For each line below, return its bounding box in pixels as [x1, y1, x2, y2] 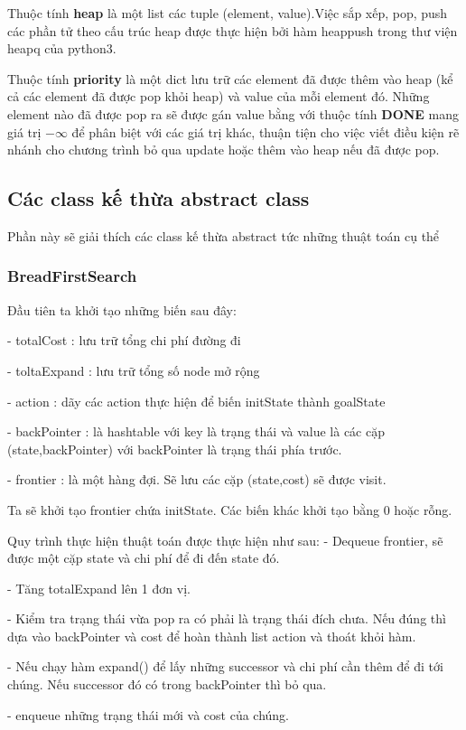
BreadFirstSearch [7, 265, 137, 287]
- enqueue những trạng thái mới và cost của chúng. [7, 705, 290, 724]
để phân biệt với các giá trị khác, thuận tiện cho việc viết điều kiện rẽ [71, 122, 460, 141]
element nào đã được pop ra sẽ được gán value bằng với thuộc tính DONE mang [7, 104, 460, 123]
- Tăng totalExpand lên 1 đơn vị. [7, 578, 191, 597]
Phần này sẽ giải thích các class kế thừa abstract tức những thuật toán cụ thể [7, 226, 440, 245]
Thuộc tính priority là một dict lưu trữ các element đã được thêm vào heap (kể [7, 69, 453, 88]
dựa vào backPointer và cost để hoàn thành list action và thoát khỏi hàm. [7, 626, 416, 645]
